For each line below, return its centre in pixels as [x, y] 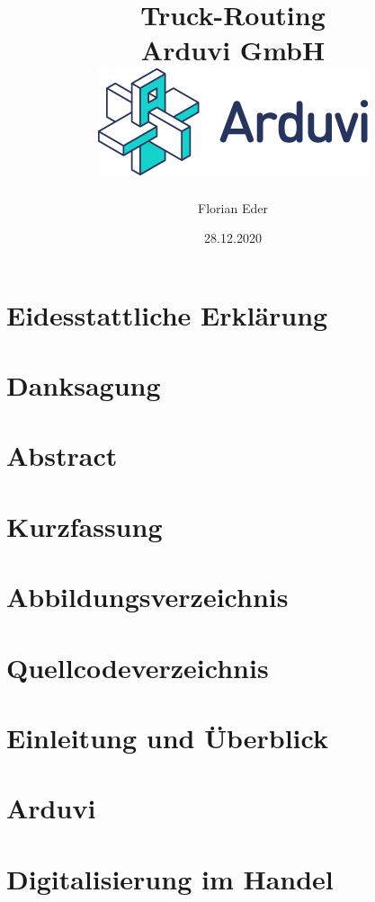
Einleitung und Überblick [167, 737]
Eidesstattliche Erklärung [167, 314]
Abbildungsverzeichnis [147, 597]
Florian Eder [233, 207]
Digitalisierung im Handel [170, 878]
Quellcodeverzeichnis [138, 667]
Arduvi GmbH [233, 50]
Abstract [62, 455]
